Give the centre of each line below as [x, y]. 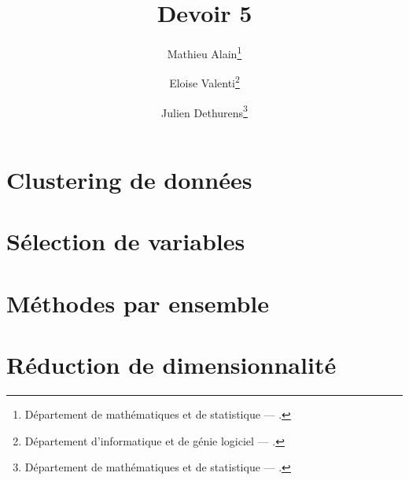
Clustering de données [129, 179]
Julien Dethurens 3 [204, 111]
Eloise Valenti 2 [204, 82]
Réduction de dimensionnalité [171, 364]
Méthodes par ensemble [138, 303]
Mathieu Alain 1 [204, 52]
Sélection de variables [126, 241]
